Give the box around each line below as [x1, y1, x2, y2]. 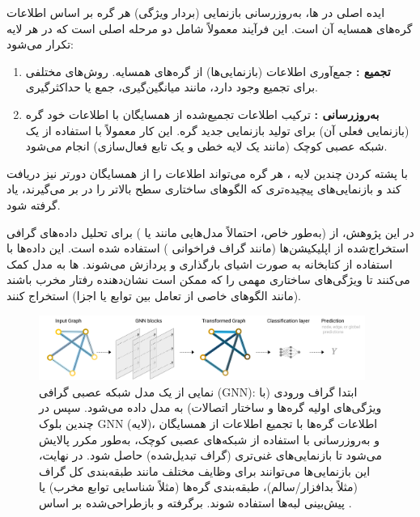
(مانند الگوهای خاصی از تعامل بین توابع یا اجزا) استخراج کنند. [6, 286, 301, 303]
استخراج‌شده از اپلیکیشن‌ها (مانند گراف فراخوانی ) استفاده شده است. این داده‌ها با [6, 239, 409, 256]
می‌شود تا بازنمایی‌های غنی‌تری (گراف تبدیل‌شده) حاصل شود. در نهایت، [39, 447, 382, 464]
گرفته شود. [6, 196, 61, 213]
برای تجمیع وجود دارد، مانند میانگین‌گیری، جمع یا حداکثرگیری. [25, 78, 318, 95]
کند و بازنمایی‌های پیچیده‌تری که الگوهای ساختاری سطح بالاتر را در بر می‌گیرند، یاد [6, 180, 401, 197]
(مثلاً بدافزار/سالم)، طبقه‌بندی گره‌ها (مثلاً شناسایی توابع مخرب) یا [39, 478, 358, 495]
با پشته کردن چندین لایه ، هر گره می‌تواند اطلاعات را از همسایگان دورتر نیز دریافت [6, 164, 408, 181]
